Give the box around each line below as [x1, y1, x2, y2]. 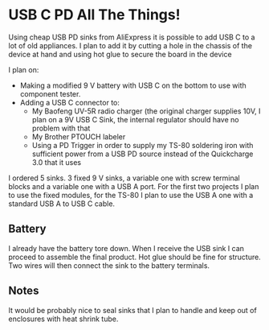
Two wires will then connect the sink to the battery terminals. [8, 260, 210, 270]
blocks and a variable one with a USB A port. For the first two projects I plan [8, 181, 259, 191]
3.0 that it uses [31, 157, 82, 167]
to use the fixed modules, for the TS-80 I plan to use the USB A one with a [8, 190, 254, 200]
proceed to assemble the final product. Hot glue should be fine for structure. [8, 252, 261, 262]
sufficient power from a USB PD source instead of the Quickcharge [31, 149, 254, 159]
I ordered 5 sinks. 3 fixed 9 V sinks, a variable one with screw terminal [8, 173, 240, 183]
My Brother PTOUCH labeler [31, 131, 126, 142]
